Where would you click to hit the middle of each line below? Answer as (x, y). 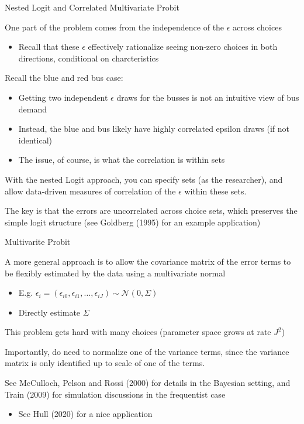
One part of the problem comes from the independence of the (115, 27)
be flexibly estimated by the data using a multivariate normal (115, 273)
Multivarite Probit (38, 242)
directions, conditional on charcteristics (89, 58)
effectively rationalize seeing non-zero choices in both (183, 47)
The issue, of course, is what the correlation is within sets (122, 160)
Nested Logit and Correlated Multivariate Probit (92, 7)
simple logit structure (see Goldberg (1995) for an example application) (133, 222)
